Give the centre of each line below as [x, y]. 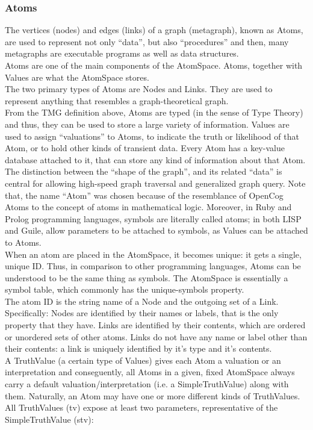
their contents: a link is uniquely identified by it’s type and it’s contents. [138, 348]
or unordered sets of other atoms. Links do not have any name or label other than [156, 336]
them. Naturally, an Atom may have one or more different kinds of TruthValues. [153, 395]
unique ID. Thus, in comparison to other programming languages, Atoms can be [153, 266]
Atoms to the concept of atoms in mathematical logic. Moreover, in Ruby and [148, 207]
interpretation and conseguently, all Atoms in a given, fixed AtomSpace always [150, 372]
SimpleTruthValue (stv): [49, 419]
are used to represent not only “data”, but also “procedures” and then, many [147, 41]
